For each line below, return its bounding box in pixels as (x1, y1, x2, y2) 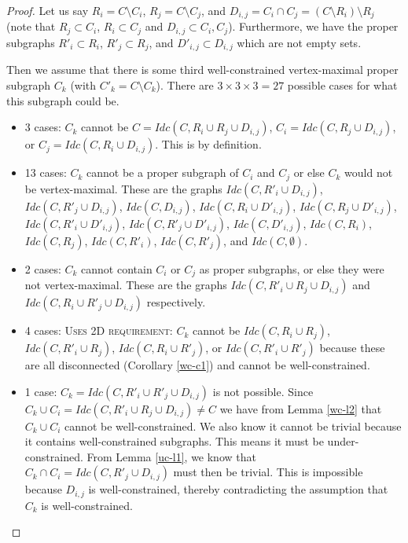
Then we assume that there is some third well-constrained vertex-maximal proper (6, 61, 399, 78)
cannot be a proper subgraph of (86, 164, 239, 181)
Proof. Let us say (6, 2, 89, 18)
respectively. (146, 294, 206, 310)
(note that (6, 18, 56, 35)
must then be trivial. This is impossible (173, 464, 363, 480)
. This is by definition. (155, 136, 262, 152)
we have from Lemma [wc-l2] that (219, 400, 382, 416)
